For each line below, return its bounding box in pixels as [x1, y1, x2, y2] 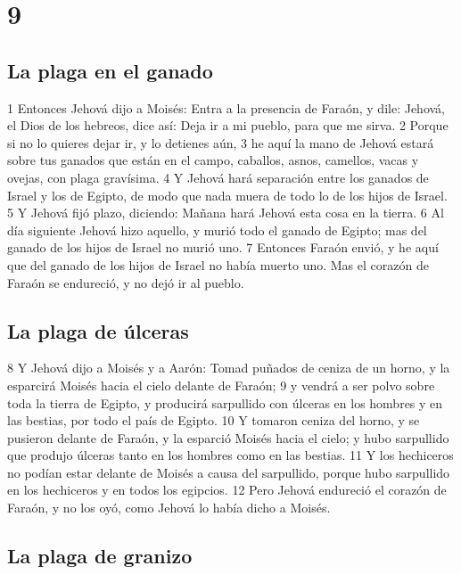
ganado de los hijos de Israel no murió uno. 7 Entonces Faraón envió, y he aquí [7, 238, 439, 257]
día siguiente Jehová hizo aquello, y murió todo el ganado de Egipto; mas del [7, 220, 427, 239]
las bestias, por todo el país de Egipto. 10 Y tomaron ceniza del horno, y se [7, 411, 420, 430]
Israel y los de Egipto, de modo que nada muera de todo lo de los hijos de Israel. [7, 185, 448, 204]
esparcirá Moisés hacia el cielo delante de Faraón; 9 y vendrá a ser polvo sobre [7, 375, 435, 394]
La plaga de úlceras [7, 316, 189, 344]
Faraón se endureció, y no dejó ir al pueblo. [7, 273, 244, 291]
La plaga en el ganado [7, 56, 213, 84]
